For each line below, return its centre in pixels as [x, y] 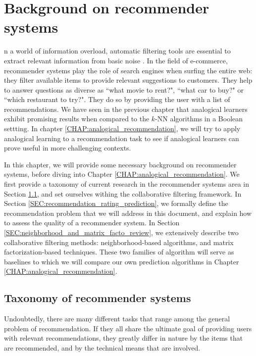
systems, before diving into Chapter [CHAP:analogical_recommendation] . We [122, 174]
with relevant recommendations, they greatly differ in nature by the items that [124, 338]
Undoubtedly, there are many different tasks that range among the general [117, 319]
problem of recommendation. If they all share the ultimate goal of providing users [128, 328]
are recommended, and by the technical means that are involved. [102, 347]
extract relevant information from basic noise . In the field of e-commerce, [116, 60]
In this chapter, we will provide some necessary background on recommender [120, 164]
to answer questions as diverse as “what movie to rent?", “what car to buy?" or [124, 89]
